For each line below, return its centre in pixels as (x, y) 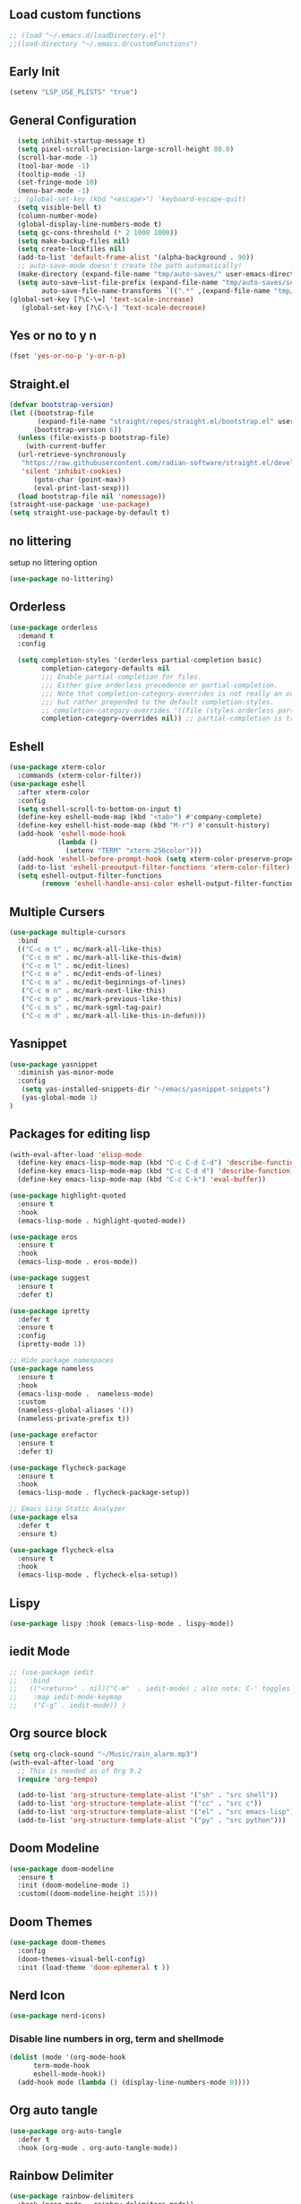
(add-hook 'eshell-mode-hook (72, 834)
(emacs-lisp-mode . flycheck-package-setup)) (104, 1493)
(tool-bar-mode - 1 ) (54, 166)
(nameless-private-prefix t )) (73, 1419)
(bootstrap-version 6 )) (77, 429)
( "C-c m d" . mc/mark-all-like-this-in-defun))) (113, 1016)
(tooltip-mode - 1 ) (52, 174)
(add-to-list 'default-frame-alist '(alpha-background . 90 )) (136, 258)
